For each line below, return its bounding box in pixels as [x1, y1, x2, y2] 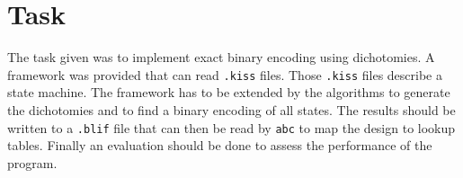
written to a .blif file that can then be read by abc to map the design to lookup [7, 118, 456, 137]
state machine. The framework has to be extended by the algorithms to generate [7, 83, 450, 102]
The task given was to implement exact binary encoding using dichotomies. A [7, 48, 435, 67]
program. [7, 153, 58, 172]
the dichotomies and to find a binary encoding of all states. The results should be [7, 100, 456, 119]
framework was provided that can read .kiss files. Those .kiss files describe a [7, 65, 442, 84]
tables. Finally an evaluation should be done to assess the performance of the [7, 136, 432, 155]
